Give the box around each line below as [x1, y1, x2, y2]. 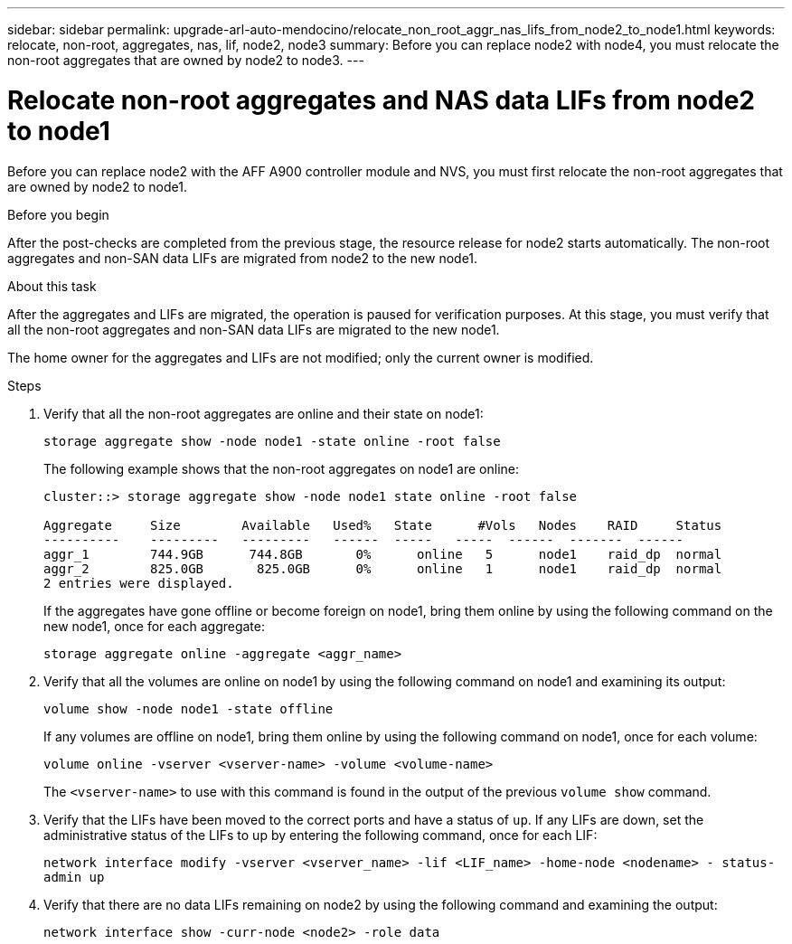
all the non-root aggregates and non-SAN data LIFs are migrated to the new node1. [7, 321, 500, 337]
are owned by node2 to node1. [7, 178, 187, 194]
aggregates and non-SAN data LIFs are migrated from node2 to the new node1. [7, 250, 478, 266]
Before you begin [7, 206, 109, 222]
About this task [7, 278, 97, 294]
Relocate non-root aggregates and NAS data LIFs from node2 [7, 84, 755, 116]
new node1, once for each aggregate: [43, 618, 265, 634]
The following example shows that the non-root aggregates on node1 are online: [43, 460, 520, 477]
